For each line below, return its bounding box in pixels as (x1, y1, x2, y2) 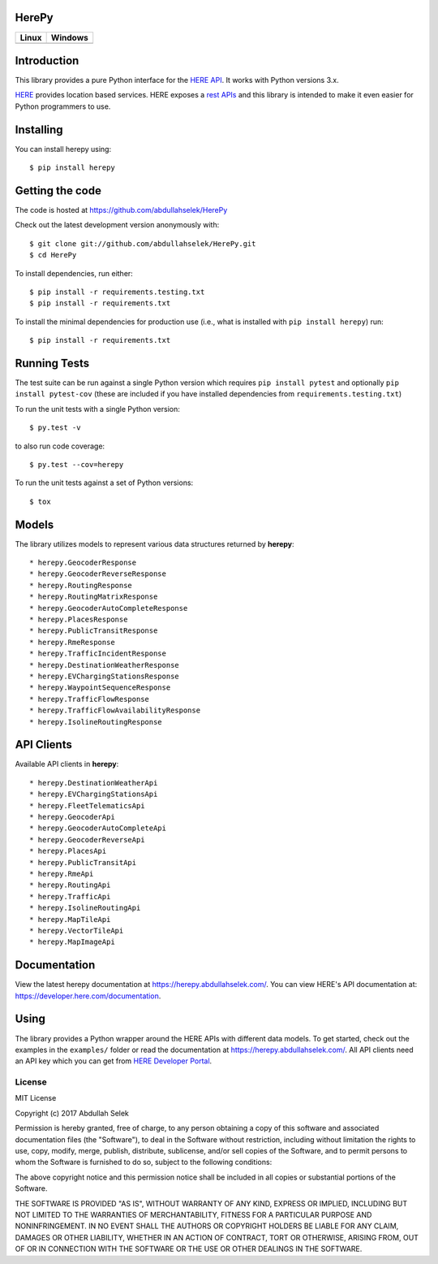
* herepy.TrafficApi (29, 892, 111, 901)
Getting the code (15, 184, 101, 197)
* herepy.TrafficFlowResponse (29, 695, 150, 703)
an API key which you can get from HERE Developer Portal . (15, 1056, 213, 1066)
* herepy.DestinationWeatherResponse (29, 660, 180, 669)
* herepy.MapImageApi (29, 937, 115, 946)
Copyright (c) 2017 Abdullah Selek (15, 1108, 130, 1118)
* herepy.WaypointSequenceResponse (29, 683, 171, 692)
